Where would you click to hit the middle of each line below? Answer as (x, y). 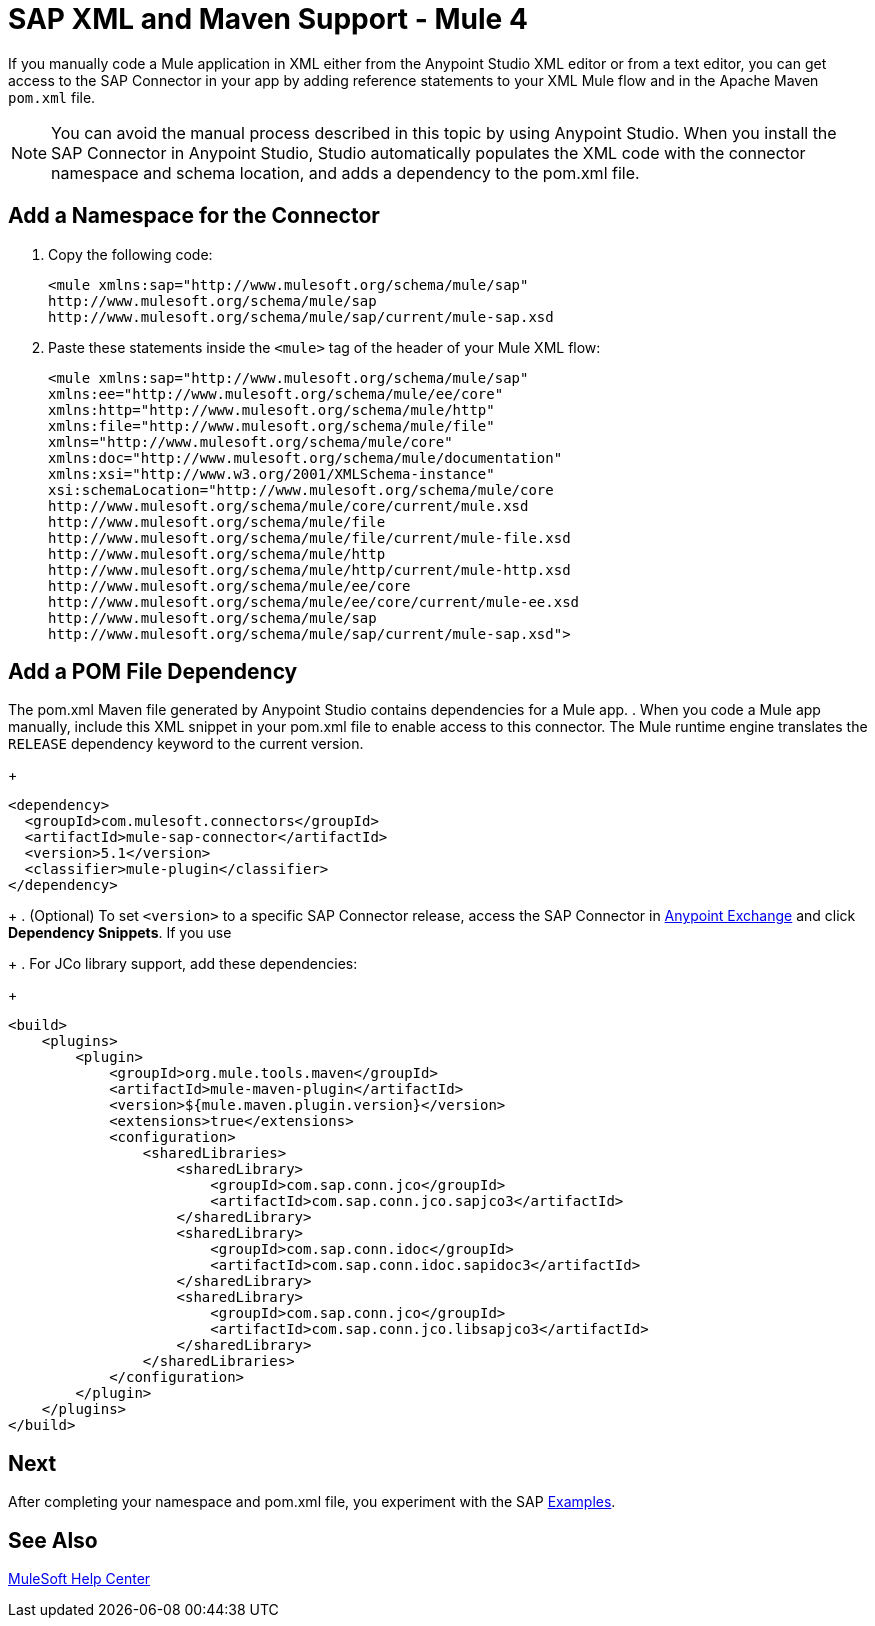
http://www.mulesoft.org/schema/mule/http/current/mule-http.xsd (309, 569)
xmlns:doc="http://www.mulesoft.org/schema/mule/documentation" (305, 457)
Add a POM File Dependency (153, 672)
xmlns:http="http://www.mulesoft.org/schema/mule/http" (271, 409)
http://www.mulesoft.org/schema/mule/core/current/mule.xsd (288, 505)
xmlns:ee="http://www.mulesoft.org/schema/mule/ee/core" (276, 393)
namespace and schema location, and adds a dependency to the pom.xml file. (345, 172)
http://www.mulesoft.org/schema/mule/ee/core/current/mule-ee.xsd (314, 601)
